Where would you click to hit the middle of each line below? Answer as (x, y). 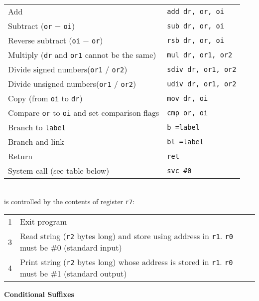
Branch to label (37, 127)
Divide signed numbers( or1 (55, 69)
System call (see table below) (59, 170)
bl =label (185, 142)
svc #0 (179, 170)
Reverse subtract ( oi (44, 40)
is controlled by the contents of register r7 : (69, 201)
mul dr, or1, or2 (200, 55)
